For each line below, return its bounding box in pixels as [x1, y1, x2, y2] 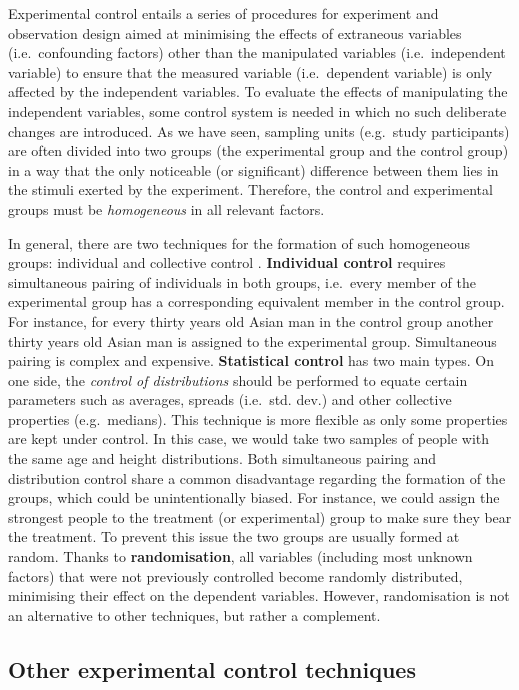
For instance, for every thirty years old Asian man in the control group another [8, 310, 494, 331]
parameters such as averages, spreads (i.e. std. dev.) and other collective [8, 389, 452, 410]
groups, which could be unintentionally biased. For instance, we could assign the [8, 487, 500, 508]
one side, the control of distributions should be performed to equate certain [8, 369, 468, 390]
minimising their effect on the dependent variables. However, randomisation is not [8, 585, 510, 606]
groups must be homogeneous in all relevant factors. [8, 198, 325, 219]
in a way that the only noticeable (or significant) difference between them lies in [8, 159, 499, 180]
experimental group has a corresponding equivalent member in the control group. [8, 291, 505, 312]
